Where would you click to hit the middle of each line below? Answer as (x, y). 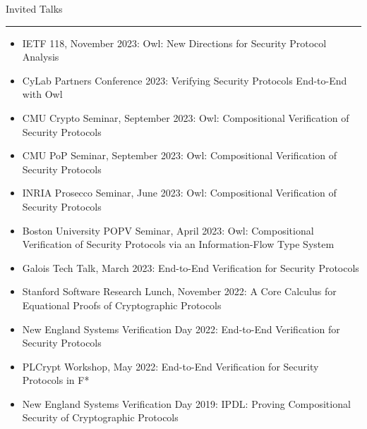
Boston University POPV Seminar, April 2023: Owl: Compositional (168, 230)
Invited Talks (34, 8)
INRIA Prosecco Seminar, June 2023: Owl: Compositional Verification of (179, 193)
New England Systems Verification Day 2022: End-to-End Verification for (181, 329)
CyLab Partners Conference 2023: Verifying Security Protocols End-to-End (185, 80)
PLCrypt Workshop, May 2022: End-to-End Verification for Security (170, 366)
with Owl (42, 94)
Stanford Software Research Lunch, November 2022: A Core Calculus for (179, 291)
